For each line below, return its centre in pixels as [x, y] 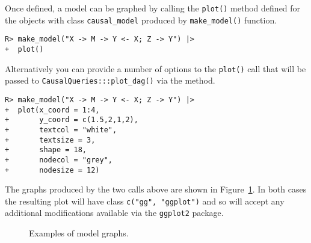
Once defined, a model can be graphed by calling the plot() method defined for [153, 8]
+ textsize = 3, [50, 140]
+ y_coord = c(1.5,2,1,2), [72, 120]
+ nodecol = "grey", [59, 160]
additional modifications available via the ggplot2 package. [114, 213]
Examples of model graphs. [79, 233]
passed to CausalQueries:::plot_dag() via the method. [110, 80]
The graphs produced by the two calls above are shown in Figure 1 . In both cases [156, 189]
